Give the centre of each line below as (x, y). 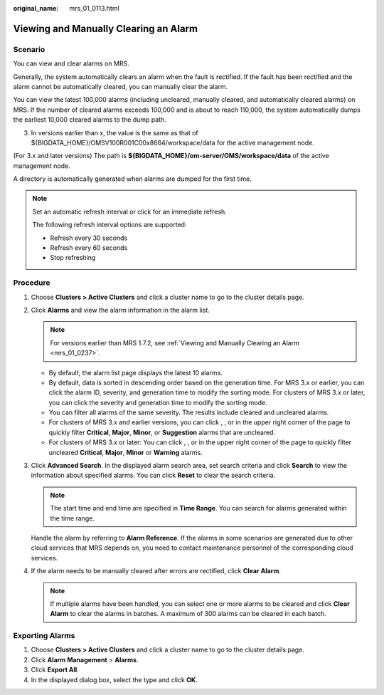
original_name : (36, 8)
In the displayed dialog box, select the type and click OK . (114, 679)
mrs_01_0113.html (95, 8)
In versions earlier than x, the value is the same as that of (114, 132)
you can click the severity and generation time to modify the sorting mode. (158, 402)
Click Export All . (55, 670)
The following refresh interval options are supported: (110, 225)
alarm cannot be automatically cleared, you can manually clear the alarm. (121, 86)
